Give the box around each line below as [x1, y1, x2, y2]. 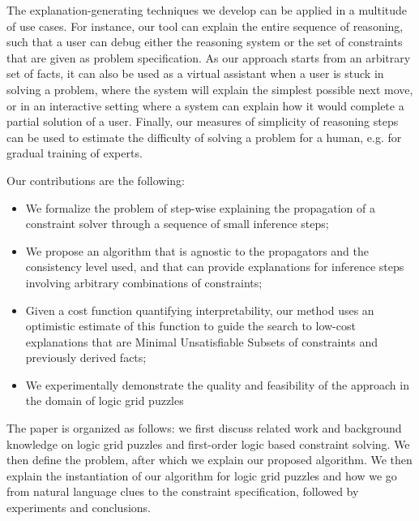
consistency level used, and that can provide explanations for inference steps [25, 258, 404, 275]
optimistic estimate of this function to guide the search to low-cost [25, 317, 356, 334]
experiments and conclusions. [6, 499, 151, 516]
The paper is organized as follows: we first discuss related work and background [6, 420, 402, 437]
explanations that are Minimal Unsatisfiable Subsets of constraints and [25, 333, 378, 350]
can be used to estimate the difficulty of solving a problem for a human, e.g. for [6, 128, 402, 145]
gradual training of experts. [6, 144, 143, 161]
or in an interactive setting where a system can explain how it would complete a [6, 97, 404, 114]
